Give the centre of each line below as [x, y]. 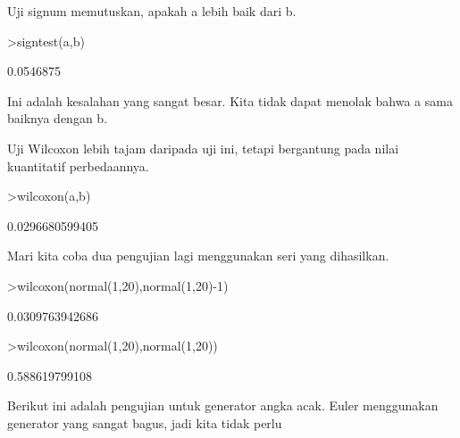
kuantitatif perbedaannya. [78, 165]
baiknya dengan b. [58, 118]
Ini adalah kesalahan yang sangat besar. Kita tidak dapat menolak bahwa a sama [230, 100]
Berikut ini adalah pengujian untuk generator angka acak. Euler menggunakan [223, 405]
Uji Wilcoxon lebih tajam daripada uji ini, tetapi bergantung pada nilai [203, 148]
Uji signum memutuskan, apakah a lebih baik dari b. [152, 11]
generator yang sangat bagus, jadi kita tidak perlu [145, 422]
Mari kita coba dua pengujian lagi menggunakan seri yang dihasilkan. [198, 256]
